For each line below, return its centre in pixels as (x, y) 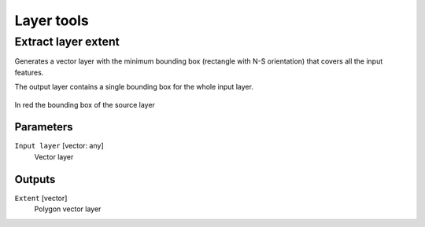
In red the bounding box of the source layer (85, 104)
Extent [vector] (41, 198)
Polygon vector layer (68, 209)
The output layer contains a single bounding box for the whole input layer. (134, 87)
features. (29, 72)
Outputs (35, 179)
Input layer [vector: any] (59, 146)
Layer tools (52, 20)
